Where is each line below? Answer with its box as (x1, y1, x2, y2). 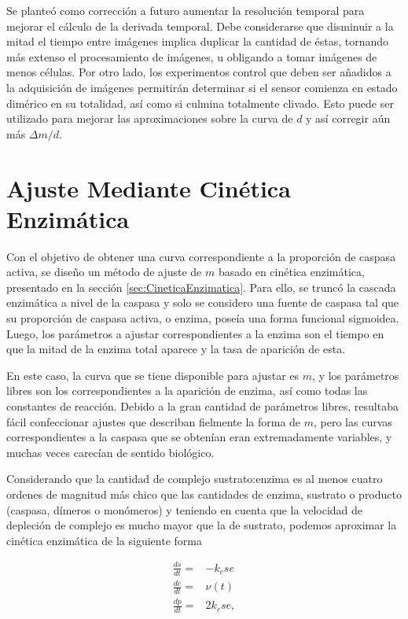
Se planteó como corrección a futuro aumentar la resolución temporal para (6, 2, 365, 18)
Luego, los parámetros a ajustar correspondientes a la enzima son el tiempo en (6, 325, 384, 341)
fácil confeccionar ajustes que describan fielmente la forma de (6, 413, 301, 429)
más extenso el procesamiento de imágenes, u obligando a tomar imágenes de (6, 48, 377, 64)
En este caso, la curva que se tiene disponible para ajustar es (6, 367, 300, 383)
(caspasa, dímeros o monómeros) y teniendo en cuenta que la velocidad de (6, 501, 363, 518)
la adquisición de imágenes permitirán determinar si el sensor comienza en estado (6, 79, 398, 95)
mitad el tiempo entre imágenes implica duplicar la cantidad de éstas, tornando (6, 33, 389, 50)
